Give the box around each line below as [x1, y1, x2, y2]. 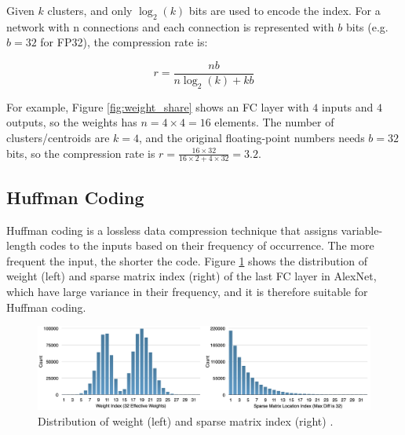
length [6, 237, 37, 254]
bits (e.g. [345, 18, 389, 35]
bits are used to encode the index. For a [188, 2, 381, 18]
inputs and [321, 98, 374, 115]
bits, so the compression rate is [6, 144, 155, 161]
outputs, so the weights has [6, 114, 137, 130]
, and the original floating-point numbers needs [139, 130, 365, 146]
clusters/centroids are [6, 130, 110, 146]
